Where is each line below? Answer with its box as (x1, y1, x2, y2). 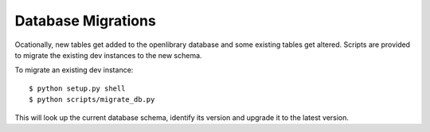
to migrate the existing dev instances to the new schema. (14, 50, 202, 60)
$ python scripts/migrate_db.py (29, 95, 155, 104)
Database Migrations (14, 12, 157, 29)
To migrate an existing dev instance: (14, 65, 134, 75)
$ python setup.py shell (29, 83, 126, 93)
